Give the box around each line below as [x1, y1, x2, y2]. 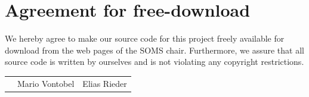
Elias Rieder [82, 77, 127, 89]
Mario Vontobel [17, 77, 75, 89]
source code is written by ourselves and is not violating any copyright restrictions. [5, 55, 304, 68]
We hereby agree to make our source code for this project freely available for [5, 32, 285, 45]
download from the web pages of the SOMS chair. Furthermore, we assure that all [5, 43, 304, 56]
